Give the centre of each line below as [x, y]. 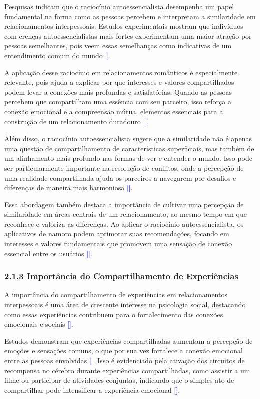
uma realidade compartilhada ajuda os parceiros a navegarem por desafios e [120, 177]
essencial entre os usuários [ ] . [48, 253]
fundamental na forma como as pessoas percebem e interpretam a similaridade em [130, 16]
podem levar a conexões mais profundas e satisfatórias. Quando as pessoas [118, 92]
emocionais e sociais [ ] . [39, 324]
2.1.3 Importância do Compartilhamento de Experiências [121, 276]
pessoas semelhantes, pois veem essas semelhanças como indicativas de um [118, 45]
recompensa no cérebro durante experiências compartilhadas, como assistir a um [127, 370]
